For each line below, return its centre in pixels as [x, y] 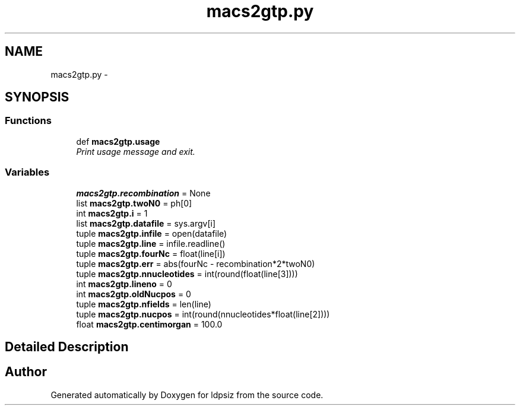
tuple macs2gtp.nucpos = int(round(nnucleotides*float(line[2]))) [203, 314]
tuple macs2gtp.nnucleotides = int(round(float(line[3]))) [187, 274]
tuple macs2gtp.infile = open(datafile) [152, 233]
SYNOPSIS [37, 97]
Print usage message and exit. [136, 151]
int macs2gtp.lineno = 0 [124, 284]
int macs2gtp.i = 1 [112, 213]
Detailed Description [67, 347]
